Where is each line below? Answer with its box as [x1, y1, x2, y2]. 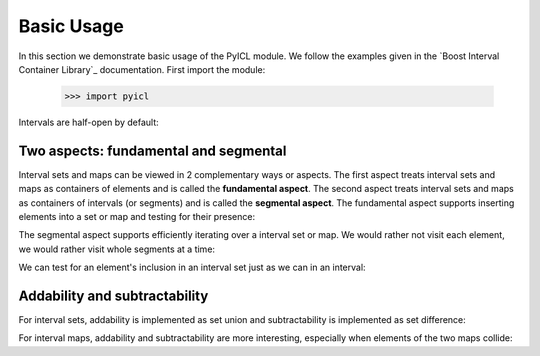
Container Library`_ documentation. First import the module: [18, 63, 266, 75]
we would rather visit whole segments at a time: [18, 243, 215, 255]
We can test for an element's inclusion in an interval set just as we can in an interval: [18, 261, 366, 274]
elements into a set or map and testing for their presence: [18, 210, 255, 222]
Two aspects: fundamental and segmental [18, 142, 287, 159]
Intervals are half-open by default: [18, 116, 159, 128]
